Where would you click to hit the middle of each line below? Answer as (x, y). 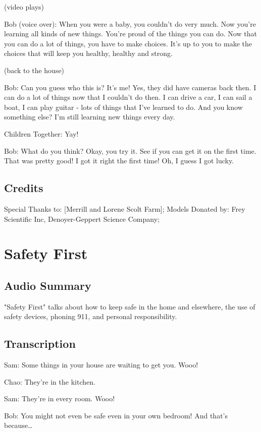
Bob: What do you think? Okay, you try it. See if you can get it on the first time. (130, 150)
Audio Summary (48, 285)
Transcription (40, 344)
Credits (24, 188)
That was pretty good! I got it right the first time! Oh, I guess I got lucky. (119, 161)
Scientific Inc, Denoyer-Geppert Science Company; (82, 219)
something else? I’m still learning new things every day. (90, 117)
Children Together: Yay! (41, 133)
